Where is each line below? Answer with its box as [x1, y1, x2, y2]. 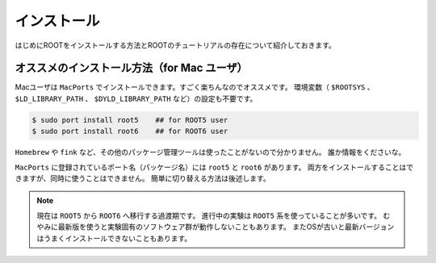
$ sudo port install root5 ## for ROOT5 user [31, 115, 228, 124]
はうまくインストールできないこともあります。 [36, 233, 192, 243]
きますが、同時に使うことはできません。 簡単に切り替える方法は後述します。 [15, 173, 270, 183]
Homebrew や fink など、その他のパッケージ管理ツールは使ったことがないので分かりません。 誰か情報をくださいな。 [15, 148, 406, 157]
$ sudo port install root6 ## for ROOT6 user [31, 127, 228, 136]
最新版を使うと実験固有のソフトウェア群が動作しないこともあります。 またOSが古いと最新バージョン [57, 222, 395, 232]
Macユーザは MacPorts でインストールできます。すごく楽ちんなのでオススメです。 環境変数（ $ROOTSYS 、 [15, 82, 375, 92]
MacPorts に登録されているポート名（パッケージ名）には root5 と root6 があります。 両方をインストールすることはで [15, 162, 414, 172]
